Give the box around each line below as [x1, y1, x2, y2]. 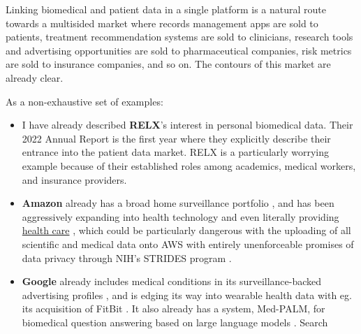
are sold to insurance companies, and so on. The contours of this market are [6, 57, 331, 71]
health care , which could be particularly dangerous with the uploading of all [22, 223, 351, 238]
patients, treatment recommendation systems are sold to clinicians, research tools [6, 29, 353, 44]
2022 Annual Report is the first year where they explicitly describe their [22, 131, 331, 145]
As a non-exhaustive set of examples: [6, 94, 163, 108]
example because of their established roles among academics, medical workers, [22, 158, 356, 173]
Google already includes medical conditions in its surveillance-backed [22, 274, 322, 289]
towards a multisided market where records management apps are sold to [6, 15, 318, 30]
